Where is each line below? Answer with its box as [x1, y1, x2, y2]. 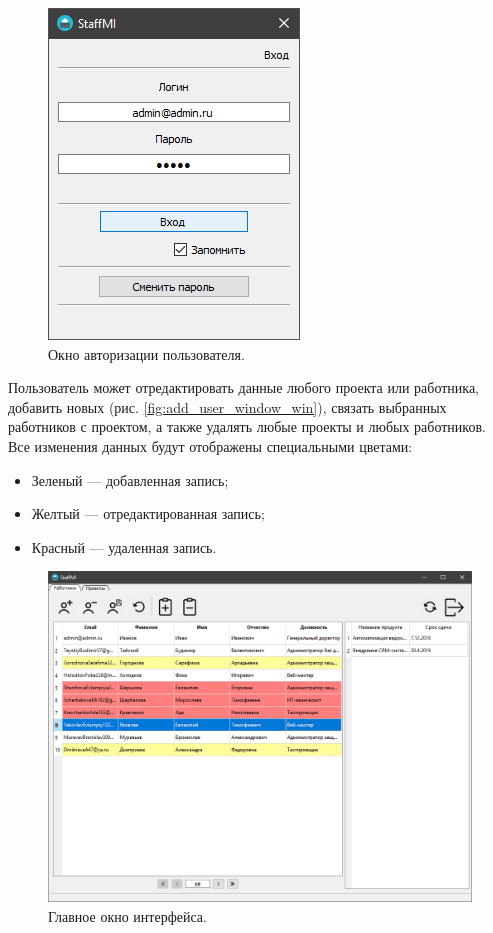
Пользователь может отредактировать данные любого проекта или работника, [8, 377, 479, 398]
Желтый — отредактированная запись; [31, 503, 265, 524]
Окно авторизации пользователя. [48, 343, 245, 364]
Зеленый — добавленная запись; [31, 469, 229, 490]
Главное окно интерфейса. [48, 905, 207, 926]
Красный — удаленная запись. [31, 536, 217, 557]
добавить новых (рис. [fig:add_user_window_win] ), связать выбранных [8, 396, 447, 417]
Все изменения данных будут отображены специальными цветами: [8, 435, 413, 456]
